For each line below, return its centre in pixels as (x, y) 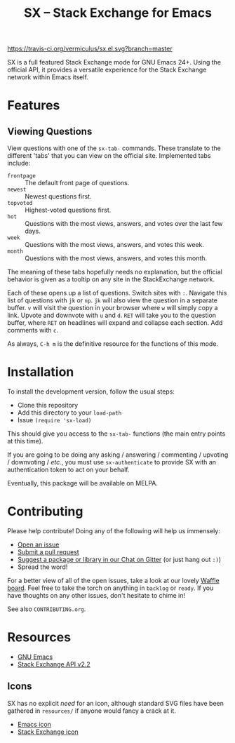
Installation (41, 372)
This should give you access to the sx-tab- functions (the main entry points (116, 434)
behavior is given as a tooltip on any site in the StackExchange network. (111, 279)
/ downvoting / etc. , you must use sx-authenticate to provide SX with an (112, 462)
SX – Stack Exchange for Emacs (118, 13)
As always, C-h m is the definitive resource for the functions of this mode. (113, 344)
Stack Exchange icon (48, 732)
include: (19, 163)
